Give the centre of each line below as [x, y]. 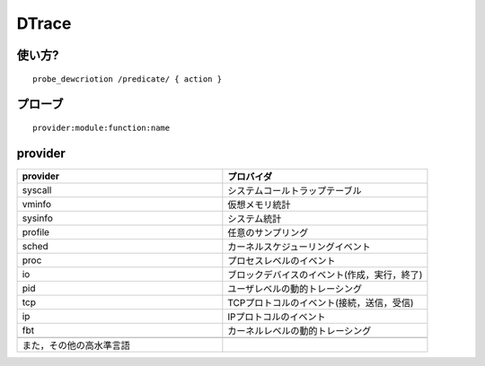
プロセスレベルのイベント [282, 260]
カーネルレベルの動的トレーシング [300, 330]
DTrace [44, 23]
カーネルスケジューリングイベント [300, 247]
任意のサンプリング [268, 232]
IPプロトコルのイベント [277, 317]
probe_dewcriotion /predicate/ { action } [128, 79]
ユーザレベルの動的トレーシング [295, 289]
